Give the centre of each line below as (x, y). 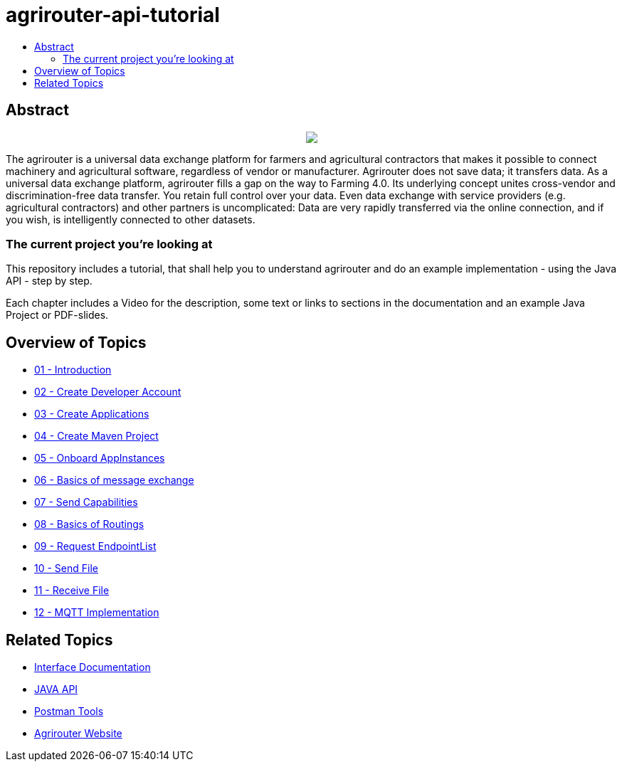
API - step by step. (49, 281)
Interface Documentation (93, 667)
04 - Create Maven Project (96, 436)
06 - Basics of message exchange (114, 480)
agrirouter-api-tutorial (113, 15)
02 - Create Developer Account (108, 392)
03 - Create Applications (92, 414)
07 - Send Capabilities (86, 502)
